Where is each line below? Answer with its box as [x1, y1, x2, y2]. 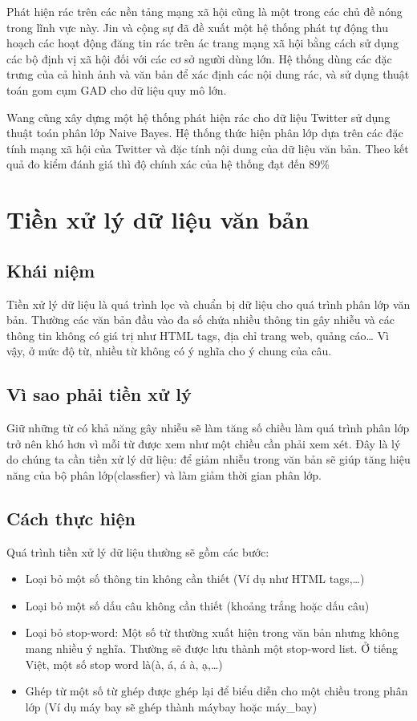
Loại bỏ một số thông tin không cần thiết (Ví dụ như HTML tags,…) [25, 570, 365, 587]
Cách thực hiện [6, 505, 136, 530]
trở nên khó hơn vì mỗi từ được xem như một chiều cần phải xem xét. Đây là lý [6, 435, 401, 452]
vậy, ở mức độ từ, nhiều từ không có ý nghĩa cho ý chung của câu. [6, 342, 332, 359]
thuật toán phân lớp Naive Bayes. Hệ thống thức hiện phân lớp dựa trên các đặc [6, 124, 403, 141]
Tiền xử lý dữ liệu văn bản [6, 203, 310, 236]
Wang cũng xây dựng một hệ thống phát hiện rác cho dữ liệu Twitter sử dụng [6, 108, 391, 125]
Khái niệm [6, 257, 95, 282]
